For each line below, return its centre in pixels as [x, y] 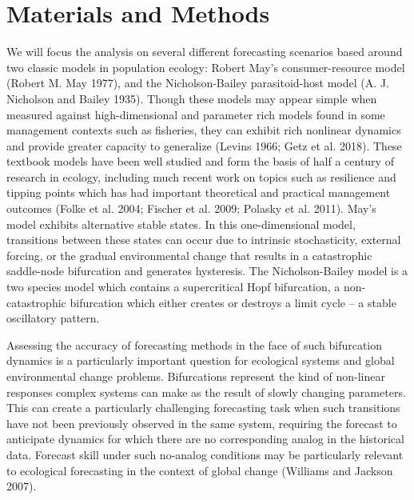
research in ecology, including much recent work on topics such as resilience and [201, 176]
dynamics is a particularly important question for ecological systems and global [201, 360]
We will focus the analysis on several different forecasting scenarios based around [205, 52]
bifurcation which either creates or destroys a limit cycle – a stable [233, 302]
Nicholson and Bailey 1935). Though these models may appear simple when [192, 98]
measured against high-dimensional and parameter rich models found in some [196, 114]
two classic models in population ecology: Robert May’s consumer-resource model [206, 67]
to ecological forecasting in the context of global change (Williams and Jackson [200, 470]
